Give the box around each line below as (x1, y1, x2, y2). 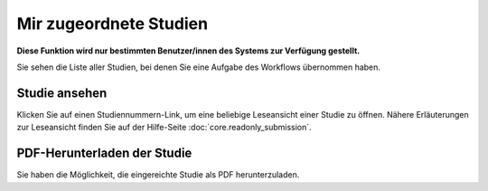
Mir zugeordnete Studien (16, 14, 208, 33)
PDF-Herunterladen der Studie (16, 146, 192, 161)
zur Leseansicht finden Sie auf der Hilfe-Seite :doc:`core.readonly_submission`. (16, 122, 312, 133)
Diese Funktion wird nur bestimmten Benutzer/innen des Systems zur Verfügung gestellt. (16, 45, 361, 56)
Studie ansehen (16, 85, 108, 100)
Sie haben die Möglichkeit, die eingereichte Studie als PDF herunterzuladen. (16, 169, 300, 180)
